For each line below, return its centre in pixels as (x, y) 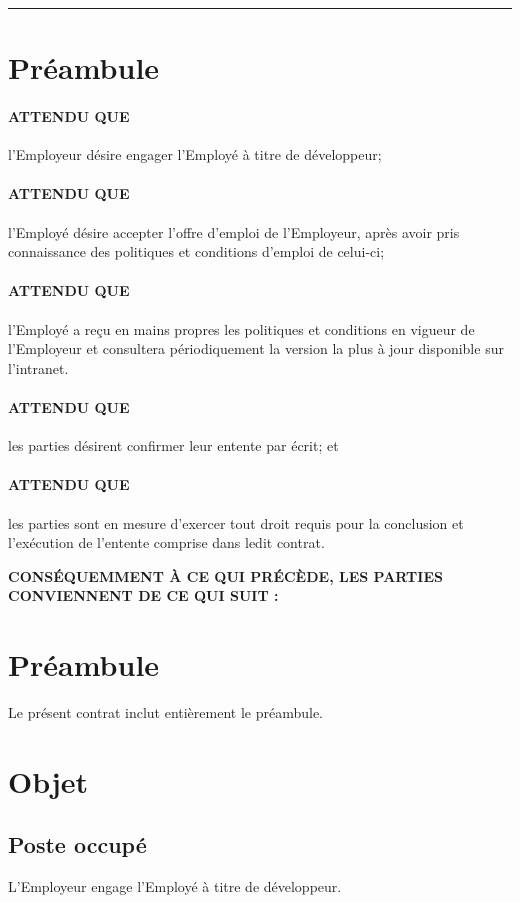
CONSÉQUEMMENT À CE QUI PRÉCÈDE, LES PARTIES (225, 575)
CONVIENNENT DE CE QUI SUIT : (143, 595)
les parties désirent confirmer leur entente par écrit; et (173, 445)
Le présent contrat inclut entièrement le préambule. (166, 712)
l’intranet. (38, 367)
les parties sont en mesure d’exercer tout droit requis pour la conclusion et (236, 522)
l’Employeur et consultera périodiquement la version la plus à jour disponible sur (256, 348)
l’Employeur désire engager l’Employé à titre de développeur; (195, 154)
